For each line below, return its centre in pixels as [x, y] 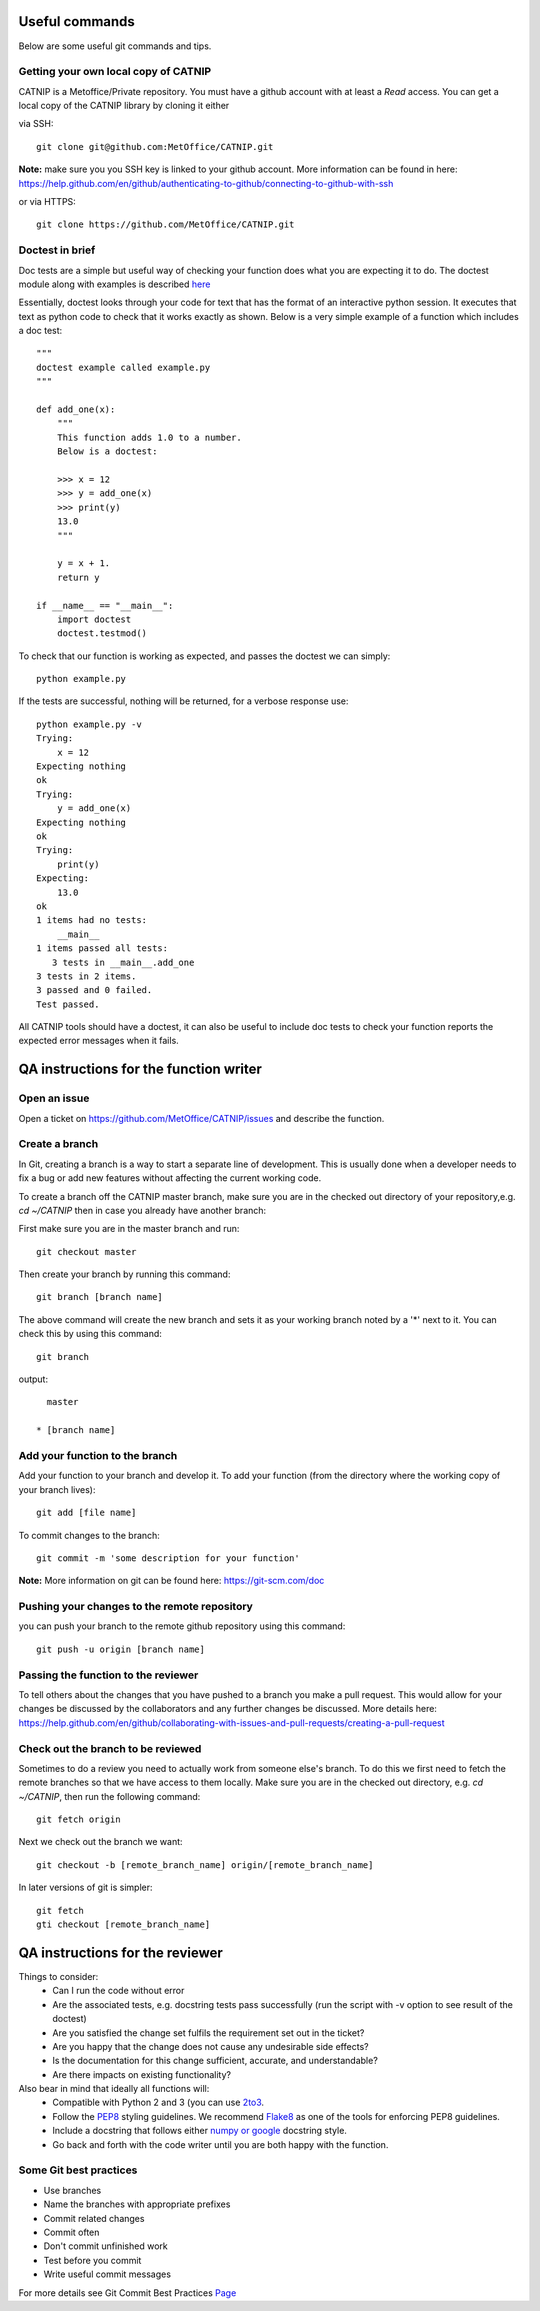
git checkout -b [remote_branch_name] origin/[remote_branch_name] [205, 1864]
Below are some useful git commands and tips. [115, 46]
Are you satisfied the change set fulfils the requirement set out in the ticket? [208, 2032]
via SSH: [36, 124]
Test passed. [68, 1004]
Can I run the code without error [118, 1991]
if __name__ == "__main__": [105, 605]
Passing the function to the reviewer [108, 1675]
